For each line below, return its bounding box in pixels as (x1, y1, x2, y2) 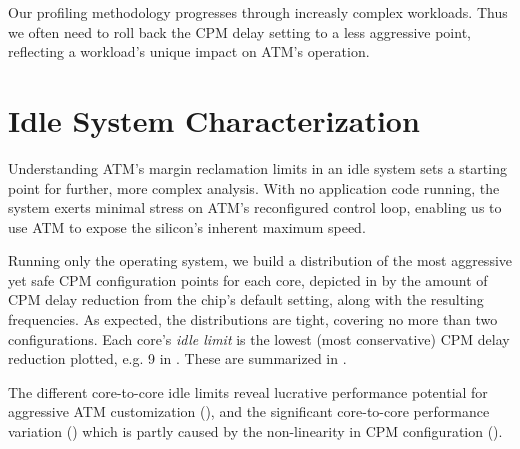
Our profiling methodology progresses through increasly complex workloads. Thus (8, 2, 508, 22)
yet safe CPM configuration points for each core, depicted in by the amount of (8, 269, 488, 290)
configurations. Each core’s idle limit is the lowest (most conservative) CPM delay (8, 328, 510, 349)
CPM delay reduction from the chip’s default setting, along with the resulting (8, 289, 484, 310)
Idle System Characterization (8, 99, 420, 140)
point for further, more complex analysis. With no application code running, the (8, 177, 500, 198)
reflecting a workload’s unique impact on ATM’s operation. (8, 41, 370, 62)
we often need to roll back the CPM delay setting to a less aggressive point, (8, 21, 471, 42)
